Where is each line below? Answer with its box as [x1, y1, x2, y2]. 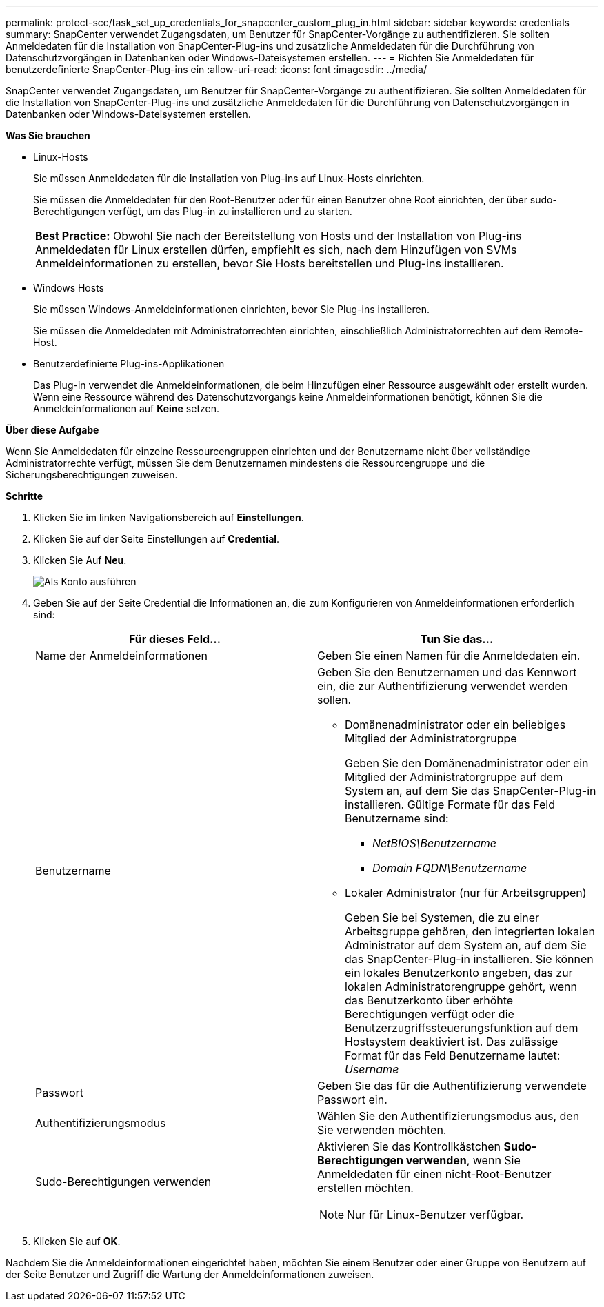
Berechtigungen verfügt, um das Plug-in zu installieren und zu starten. [33, 205, 352, 217]
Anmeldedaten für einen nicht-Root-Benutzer [317, 1167, 552, 1181]
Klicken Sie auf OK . [33, 1235, 121, 1247]
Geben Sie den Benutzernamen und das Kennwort [317, 665, 577, 679]
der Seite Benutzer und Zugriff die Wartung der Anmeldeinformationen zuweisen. [6, 1268, 374, 1280]
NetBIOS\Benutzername [372, 836, 496, 850]
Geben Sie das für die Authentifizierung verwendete [317, 1079, 587, 1093]
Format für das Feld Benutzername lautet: [345, 1048, 561, 1062]
